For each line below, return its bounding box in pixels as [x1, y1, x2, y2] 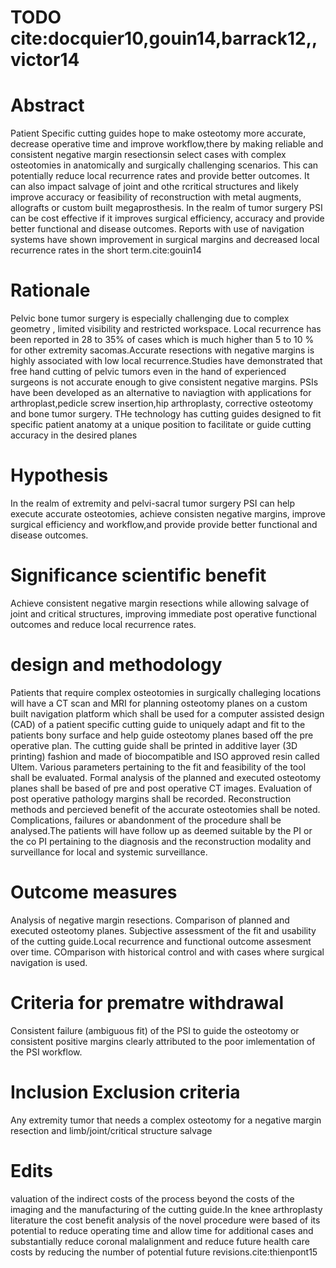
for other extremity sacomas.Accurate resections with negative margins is [10, 344, 315, 356]
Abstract [10, 94, 85, 117]
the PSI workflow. [10, 1046, 83, 1058]
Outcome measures [10, 881, 178, 904]
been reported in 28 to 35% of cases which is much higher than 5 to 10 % [10, 334, 315, 346]
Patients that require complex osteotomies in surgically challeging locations [10, 686, 322, 698]
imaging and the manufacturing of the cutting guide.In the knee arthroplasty [10, 1203, 323, 1215]
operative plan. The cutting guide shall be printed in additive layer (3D [10, 739, 298, 751]
